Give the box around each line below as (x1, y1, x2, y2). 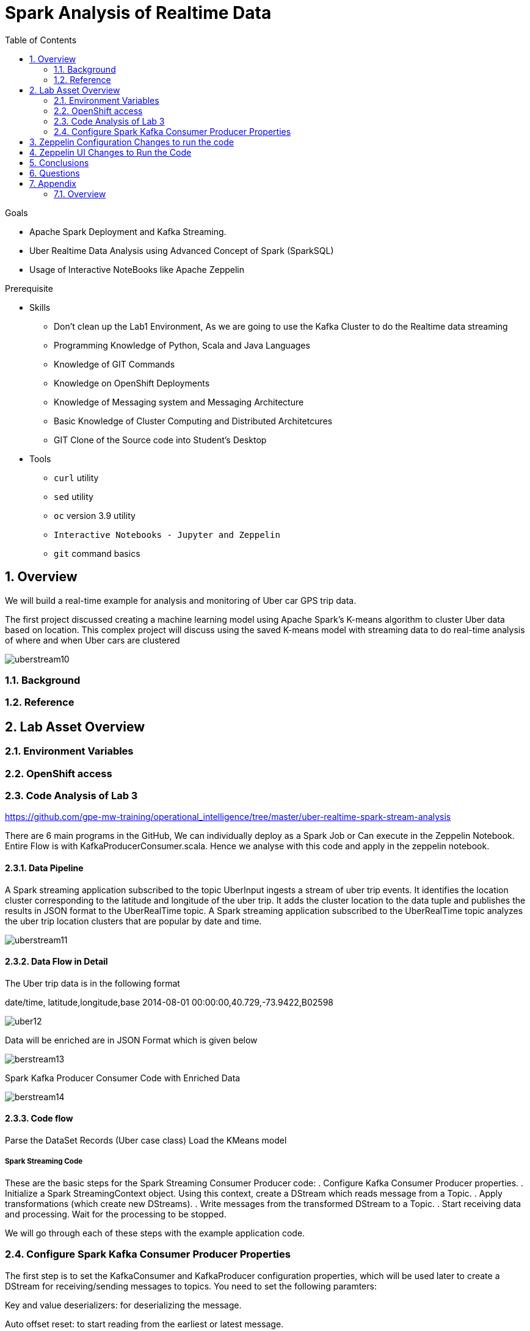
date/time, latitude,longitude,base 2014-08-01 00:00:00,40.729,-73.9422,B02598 (5, 996, 333, 1007)
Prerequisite (5, 283, 53, 294)
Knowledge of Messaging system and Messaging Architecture (54, 396, 304, 407)
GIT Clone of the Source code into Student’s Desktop (54, 434, 267, 445)
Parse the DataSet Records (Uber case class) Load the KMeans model (5, 1134, 287, 1145)
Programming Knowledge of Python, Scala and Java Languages (54, 339, 310, 350)
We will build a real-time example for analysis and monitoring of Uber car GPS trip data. (5, 595, 357, 606)
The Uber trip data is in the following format (5, 977, 180, 988)
